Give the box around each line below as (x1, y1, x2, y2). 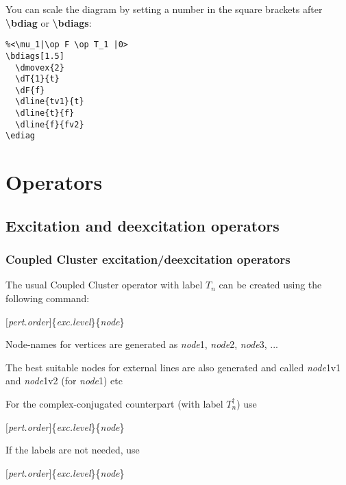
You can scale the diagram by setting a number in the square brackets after (5, 2, 323, 16)
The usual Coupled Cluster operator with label (5, 277, 203, 292)
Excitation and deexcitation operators (5, 214, 280, 236)
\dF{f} (15, 85, 45, 95)
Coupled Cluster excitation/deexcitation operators (5, 251, 291, 268)
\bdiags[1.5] (5, 51, 64, 61)
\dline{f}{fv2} (15, 119, 84, 129)
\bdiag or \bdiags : (5, 15, 92, 29)
